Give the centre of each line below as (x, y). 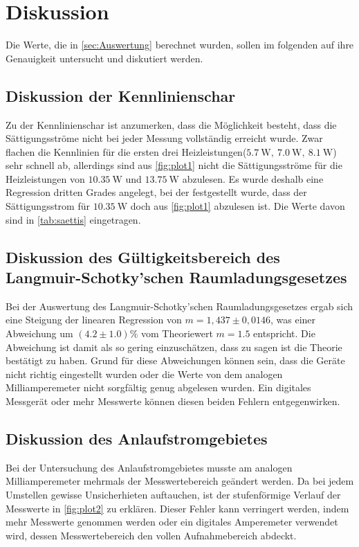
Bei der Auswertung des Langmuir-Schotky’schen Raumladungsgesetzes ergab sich (179, 306)
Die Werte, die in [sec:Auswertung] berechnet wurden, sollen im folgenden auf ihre (180, 45)
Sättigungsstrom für (48, 206)
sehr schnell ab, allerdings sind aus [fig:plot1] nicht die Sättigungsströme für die (174, 165)
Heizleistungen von (45, 178)
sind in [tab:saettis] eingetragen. (73, 219)
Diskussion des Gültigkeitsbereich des (143, 257)
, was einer (293, 320)
